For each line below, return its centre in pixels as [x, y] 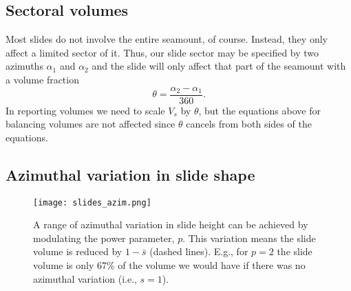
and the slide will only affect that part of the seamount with [219, 66]
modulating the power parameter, [104, 238]
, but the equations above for [259, 110]
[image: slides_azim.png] [92, 202]
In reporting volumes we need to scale [85, 110]
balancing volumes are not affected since [91, 124]
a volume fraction [42, 79]
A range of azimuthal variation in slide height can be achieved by [171, 224]
